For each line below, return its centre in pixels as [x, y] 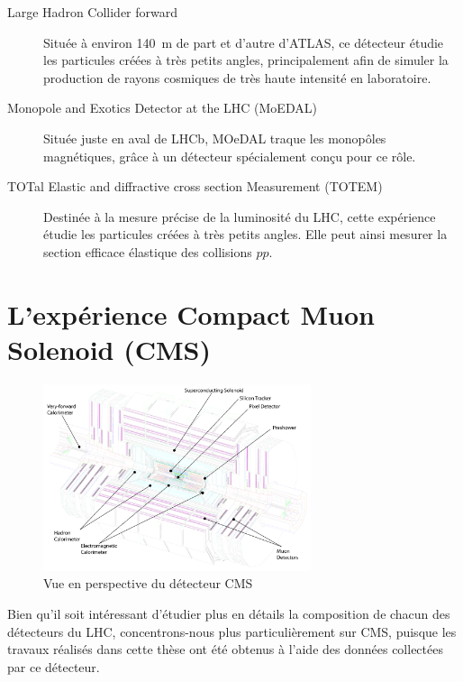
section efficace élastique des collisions [148, 251]
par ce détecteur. [54, 666]
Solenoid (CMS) [109, 349]
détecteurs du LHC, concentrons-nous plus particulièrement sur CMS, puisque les [232, 631]
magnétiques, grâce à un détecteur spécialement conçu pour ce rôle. [230, 156]
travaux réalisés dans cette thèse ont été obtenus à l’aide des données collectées [225, 649]
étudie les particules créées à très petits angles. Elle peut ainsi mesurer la [245, 234]
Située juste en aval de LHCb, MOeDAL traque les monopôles [215, 138]
